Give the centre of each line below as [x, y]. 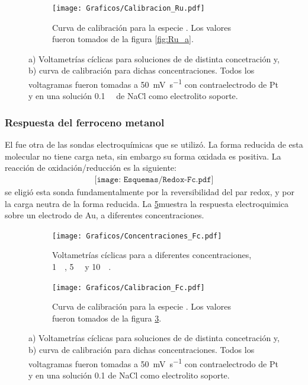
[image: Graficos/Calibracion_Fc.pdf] [129, 287]
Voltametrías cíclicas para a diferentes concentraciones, [152, 255]
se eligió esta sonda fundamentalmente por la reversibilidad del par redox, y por [150, 191]
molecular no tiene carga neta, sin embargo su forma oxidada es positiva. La [143, 156]
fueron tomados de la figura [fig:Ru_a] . [123, 39]
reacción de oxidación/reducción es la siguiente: [91, 168]
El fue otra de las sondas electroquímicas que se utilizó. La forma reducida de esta [154, 144]
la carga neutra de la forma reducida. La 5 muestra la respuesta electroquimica [147, 203]
